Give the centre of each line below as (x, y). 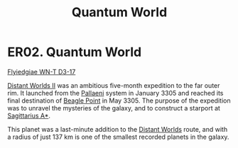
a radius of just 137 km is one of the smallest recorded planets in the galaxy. (118, 137)
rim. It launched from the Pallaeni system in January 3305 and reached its (115, 93)
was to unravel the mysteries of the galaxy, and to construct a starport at (114, 108)
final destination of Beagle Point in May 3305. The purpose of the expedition (119, 101)
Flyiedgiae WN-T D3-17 (42, 72)
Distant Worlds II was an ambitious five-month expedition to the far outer (114, 85)
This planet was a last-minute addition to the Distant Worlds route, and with (118, 129)
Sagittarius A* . (29, 115)
